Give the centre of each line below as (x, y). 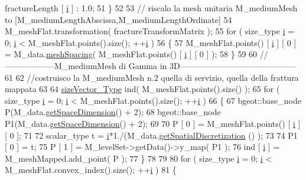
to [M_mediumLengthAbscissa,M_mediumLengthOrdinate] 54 (118, 19)
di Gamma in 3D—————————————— (207, 65)
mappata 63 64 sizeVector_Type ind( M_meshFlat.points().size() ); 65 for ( (142, 89)
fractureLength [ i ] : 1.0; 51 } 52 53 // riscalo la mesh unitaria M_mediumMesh (151, 8)
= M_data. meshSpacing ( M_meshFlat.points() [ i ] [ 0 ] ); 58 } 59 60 (131, 54)
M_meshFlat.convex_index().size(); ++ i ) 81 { (91, 170)
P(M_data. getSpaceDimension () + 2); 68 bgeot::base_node (113, 112)
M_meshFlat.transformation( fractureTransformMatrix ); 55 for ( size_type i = (150, 31)
